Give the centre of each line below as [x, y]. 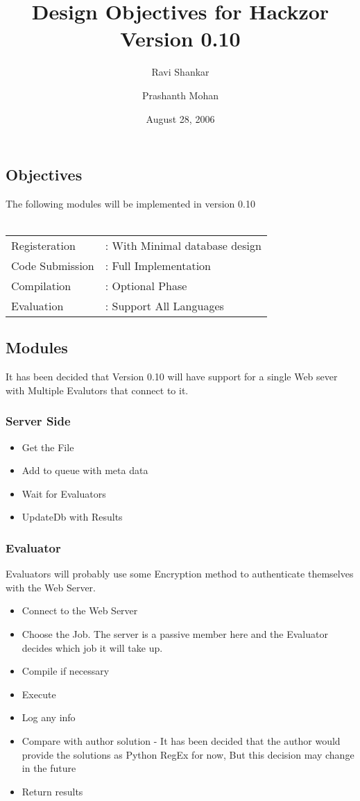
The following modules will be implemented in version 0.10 [130, 203]
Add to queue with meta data [85, 470]
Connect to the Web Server [80, 610]
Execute [39, 694]
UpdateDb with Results [72, 517]
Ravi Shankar [180, 72]
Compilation [41, 286]
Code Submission [53, 266]
